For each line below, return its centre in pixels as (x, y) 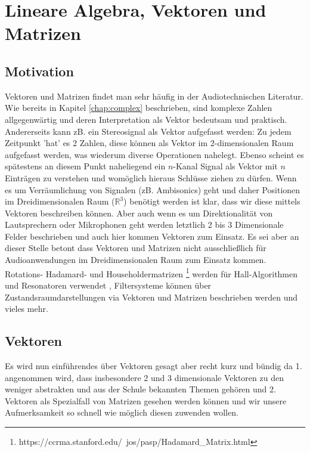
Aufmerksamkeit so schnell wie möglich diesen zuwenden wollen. (122, 412)
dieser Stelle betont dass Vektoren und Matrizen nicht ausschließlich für (136, 248)
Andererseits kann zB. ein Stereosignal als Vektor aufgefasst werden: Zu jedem (148, 131)
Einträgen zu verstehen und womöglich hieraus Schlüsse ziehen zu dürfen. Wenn (151, 177)
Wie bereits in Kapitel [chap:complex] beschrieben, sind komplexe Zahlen (139, 108)
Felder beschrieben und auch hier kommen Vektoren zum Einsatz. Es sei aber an (152, 236)
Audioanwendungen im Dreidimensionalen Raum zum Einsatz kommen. (136, 260)
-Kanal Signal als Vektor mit (225, 166)
